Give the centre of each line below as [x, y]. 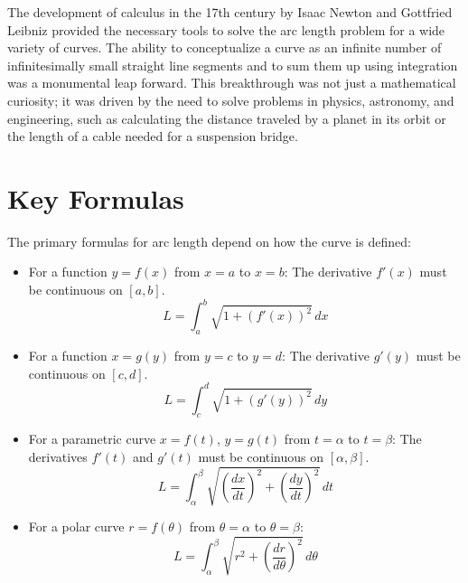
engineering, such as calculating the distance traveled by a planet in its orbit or [227, 118]
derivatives [58, 457]
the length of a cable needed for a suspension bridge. [153, 136]
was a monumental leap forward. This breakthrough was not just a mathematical [232, 83]
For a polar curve [76, 527]
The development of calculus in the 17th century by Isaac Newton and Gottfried [230, 12]
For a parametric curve [92, 439]
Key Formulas [96, 197]
